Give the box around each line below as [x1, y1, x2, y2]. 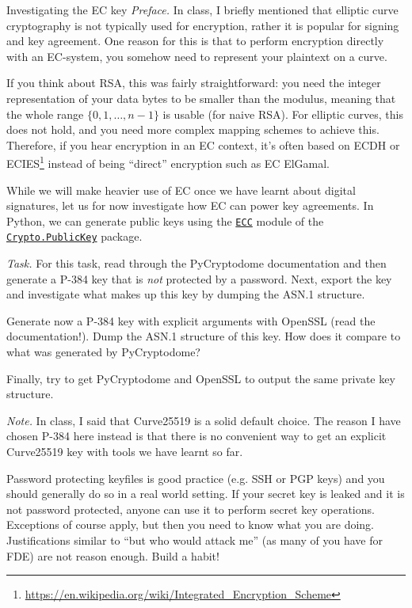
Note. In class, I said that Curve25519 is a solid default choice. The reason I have [6, 412, 401, 428]
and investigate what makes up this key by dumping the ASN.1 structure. [6, 286, 365, 302]
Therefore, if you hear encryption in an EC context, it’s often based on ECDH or [6, 136, 400, 153]
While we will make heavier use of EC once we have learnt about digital [6, 181, 356, 198]
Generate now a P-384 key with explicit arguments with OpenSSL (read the [6, 312, 376, 329]
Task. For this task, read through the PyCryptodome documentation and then [6, 255, 387, 272]
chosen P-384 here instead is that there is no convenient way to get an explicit [6, 427, 387, 444]
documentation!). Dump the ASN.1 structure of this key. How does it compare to [6, 328, 401, 344]
